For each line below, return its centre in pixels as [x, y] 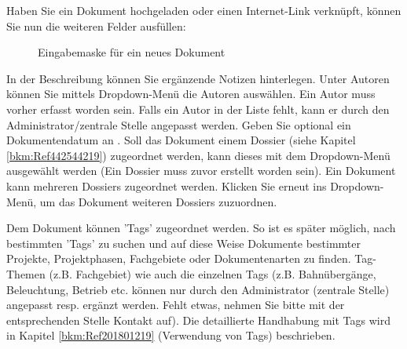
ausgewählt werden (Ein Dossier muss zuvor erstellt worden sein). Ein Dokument [201, 171]
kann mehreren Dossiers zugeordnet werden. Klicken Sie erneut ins [167, 185]
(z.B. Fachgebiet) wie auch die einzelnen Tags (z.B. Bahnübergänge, [213, 273]
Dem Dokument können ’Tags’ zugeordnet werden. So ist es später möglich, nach [201, 228]
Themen [26, 273]
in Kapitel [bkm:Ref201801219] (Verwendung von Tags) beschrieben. [171, 335]
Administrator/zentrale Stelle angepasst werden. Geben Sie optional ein [179, 124]
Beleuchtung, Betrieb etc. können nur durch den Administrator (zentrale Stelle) [198, 289]
